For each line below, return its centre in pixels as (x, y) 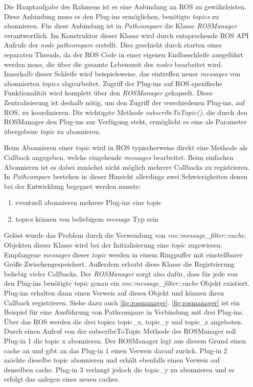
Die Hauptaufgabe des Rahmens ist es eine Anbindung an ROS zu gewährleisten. (125, 6)
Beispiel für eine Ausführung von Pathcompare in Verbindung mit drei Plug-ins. (124, 312)
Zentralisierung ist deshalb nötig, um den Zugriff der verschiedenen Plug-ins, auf (125, 102)
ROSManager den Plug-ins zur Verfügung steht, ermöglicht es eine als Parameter (126, 122)
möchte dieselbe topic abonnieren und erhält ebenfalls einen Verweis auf (112, 360)
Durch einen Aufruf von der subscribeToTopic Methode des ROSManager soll (120, 331)
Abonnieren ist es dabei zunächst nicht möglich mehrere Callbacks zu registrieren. (127, 167)
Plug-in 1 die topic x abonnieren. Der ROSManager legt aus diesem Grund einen (125, 341)
